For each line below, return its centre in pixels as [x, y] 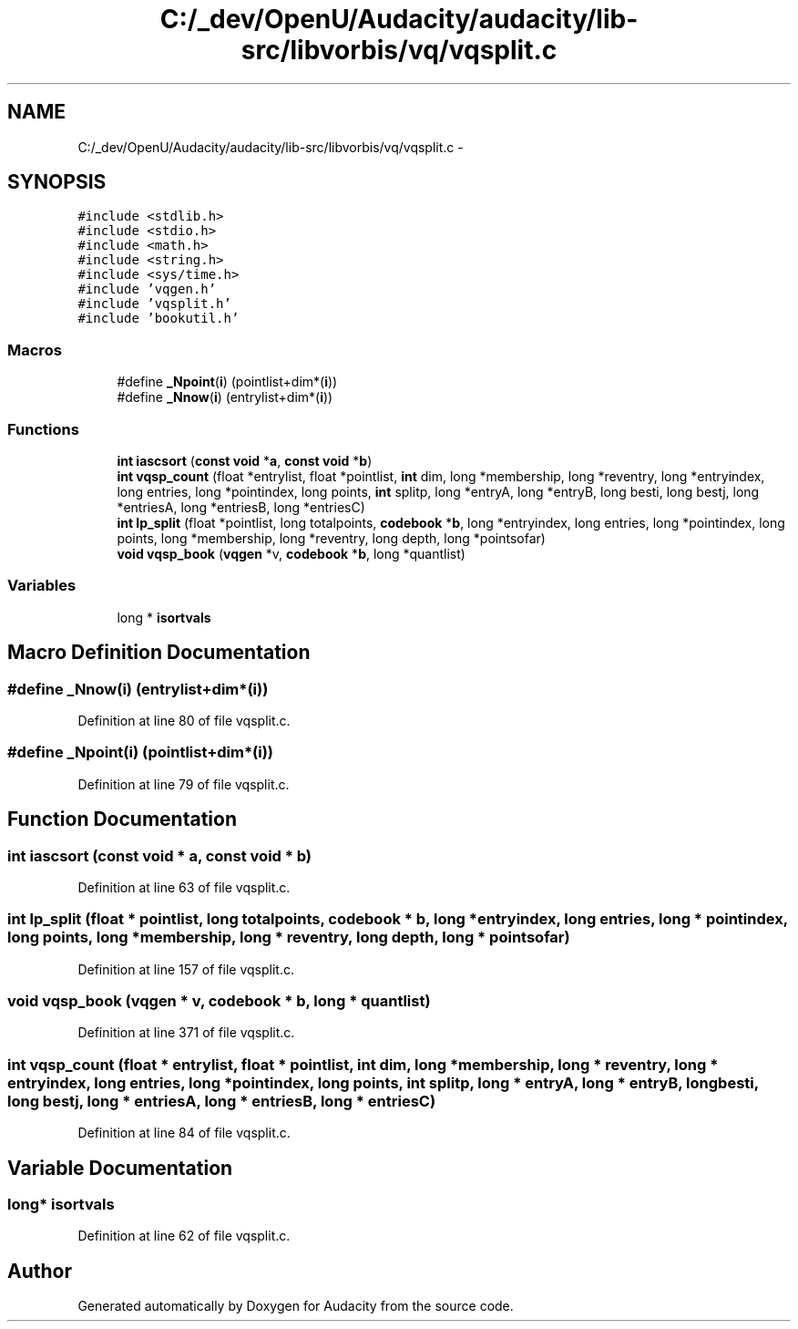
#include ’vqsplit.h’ [154, 304]
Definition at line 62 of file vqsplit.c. [184, 1236]
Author [40, 1271]
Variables [42, 586]
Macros [35, 350]
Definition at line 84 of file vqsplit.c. [184, 1133]
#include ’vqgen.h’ [147, 289]
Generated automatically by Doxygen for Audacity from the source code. [296, 1306]
